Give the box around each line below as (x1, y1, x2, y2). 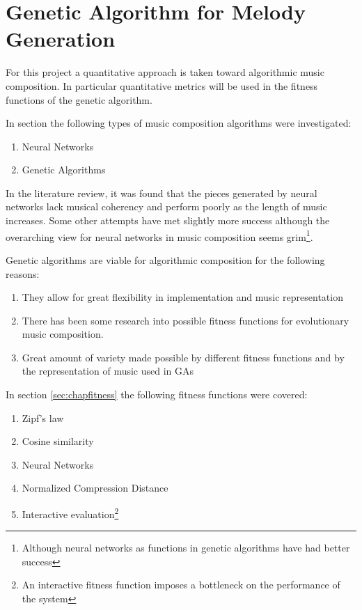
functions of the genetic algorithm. (6, 92, 152, 107)
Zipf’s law (22, 410, 64, 425)
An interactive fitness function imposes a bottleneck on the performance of (22, 577, 340, 592)
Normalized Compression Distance (22, 480, 168, 495)
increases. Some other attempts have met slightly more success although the (6, 213, 330, 228)
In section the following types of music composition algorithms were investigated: (6, 116, 352, 130)
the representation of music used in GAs (22, 363, 194, 378)
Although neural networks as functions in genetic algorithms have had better (22, 540, 350, 555)
